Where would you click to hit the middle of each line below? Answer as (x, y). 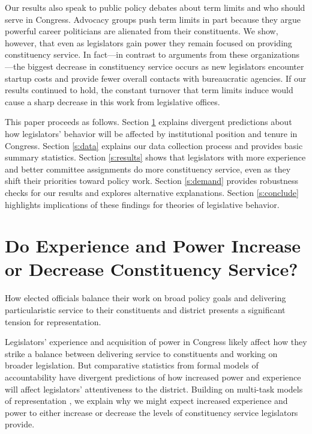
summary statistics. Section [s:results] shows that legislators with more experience (155, 157)
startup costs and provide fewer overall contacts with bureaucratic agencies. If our (156, 78)
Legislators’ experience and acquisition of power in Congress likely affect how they (156, 342)
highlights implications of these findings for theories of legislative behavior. (142, 204)
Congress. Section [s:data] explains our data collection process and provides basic (154, 145)
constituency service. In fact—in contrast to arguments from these (127, 54)
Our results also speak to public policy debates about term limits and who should (155, 7)
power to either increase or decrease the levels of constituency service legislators (151, 412)
